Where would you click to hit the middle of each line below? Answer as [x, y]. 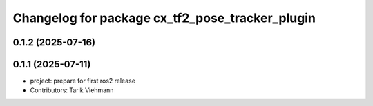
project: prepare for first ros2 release [83, 81]
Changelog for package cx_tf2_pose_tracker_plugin [164, 18]
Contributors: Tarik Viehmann [72, 90]
